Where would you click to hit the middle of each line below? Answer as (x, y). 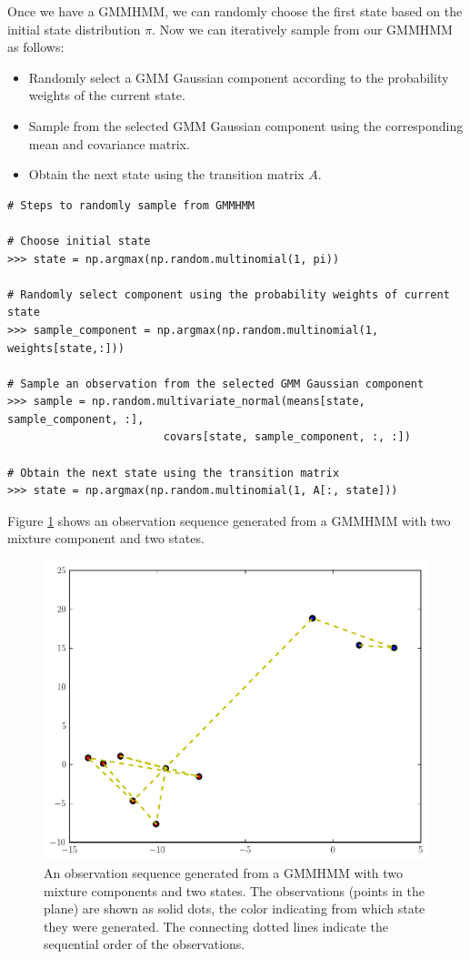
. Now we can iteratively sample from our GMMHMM (302, 29)
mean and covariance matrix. (109, 143)
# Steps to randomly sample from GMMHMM (131, 205)
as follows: (36, 47)
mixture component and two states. (106, 538)
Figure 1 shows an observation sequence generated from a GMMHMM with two (229, 520)
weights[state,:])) (66, 348)
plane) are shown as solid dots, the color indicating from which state (235, 909)
